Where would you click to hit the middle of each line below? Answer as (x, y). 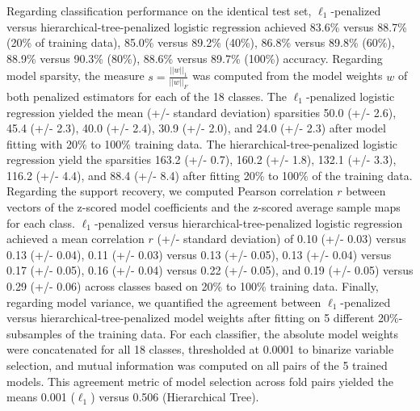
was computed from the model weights (288, 75)
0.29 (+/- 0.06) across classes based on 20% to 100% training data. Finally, (193, 286)
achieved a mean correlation (76, 239)
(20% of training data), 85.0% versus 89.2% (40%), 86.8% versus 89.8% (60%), (201, 42)
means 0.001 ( (41, 397)
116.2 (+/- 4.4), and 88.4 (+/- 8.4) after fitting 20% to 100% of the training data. (210, 175)
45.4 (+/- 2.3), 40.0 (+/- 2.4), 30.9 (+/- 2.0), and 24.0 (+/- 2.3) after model (196, 128)
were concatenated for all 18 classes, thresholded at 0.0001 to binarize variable (200, 349)
